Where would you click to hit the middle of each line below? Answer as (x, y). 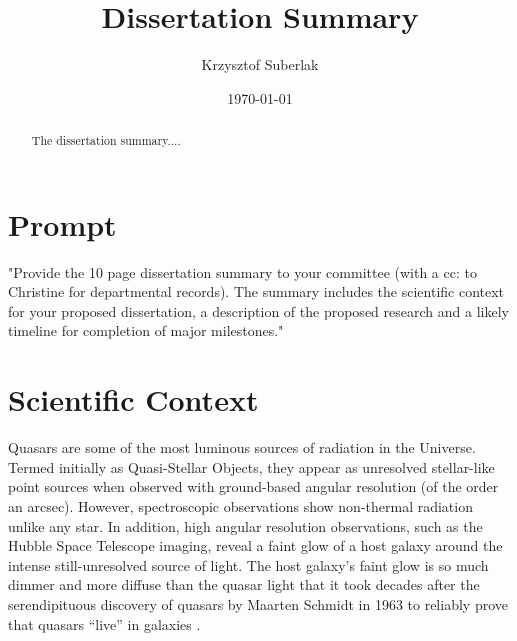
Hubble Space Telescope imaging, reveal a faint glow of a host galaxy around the (255, 545)
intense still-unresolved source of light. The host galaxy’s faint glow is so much (248, 564)
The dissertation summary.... (106, 140)
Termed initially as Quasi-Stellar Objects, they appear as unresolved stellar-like (251, 466)
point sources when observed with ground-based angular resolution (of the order (253, 486)
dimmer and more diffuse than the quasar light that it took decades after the (244, 584)
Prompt (62, 223)
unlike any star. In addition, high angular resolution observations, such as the (245, 525)
